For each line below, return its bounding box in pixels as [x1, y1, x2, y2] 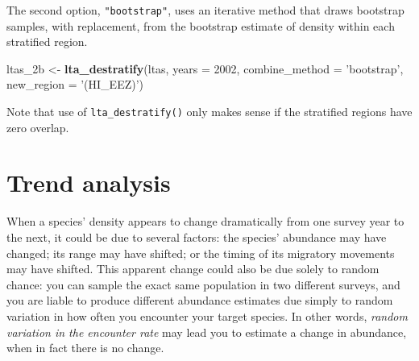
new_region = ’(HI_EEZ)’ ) [6, 76, 144, 93]
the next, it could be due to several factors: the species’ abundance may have [6, 229, 387, 245]
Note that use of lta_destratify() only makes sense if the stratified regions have [6, 103, 413, 120]
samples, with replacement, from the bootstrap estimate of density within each [6, 17, 395, 34]
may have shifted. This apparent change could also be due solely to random [6, 260, 380, 277]
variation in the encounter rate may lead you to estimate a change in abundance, [6, 323, 407, 340]
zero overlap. [6, 118, 69, 135]
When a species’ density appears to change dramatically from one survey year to [6, 213, 404, 230]
